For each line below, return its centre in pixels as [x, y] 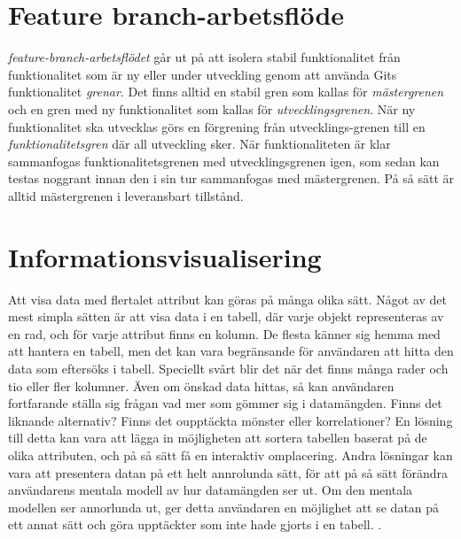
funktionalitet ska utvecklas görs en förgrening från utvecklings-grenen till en [217, 126]
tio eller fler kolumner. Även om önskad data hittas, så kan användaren [201, 385]
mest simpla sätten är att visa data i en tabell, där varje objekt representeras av [226, 316]
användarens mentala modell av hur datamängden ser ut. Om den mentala [211, 490]
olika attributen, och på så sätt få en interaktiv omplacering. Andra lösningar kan [230, 454]
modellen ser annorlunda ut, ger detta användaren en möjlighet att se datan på [224, 507]
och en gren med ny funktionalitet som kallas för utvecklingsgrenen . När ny [212, 108]
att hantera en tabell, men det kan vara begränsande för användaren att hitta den [231, 351]
